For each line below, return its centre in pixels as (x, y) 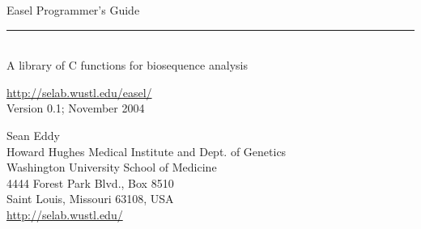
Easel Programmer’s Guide (73, 10)
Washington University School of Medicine (112, 167)
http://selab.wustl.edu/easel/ (79, 92)
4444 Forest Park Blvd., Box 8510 (90, 182)
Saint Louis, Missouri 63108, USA (90, 199)
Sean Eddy (33, 135)
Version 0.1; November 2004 (76, 108)
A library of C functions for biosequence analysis (127, 65)
